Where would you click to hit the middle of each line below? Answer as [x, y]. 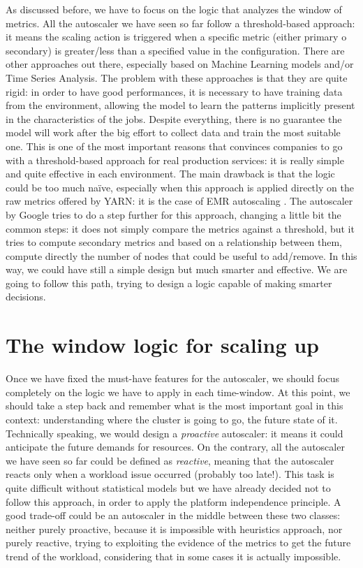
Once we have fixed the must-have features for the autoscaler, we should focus [173, 378]
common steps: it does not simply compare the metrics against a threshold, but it [180, 228]
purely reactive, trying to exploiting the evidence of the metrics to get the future [178, 542]
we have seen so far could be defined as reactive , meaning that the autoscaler [170, 460]
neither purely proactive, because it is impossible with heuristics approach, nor [174, 529]
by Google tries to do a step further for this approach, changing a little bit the [173, 214]
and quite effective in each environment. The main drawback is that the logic [170, 174]
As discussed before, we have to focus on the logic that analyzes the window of [174, 9]
